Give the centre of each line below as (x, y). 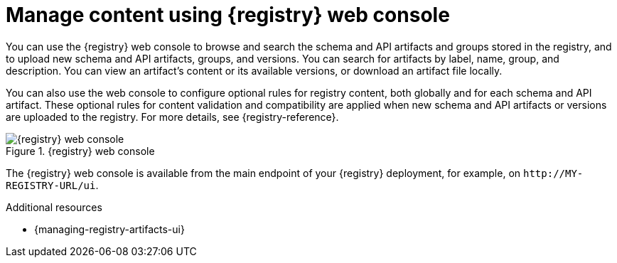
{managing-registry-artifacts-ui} (109, 229)
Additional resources (54, 207)
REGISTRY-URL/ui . (52, 185)
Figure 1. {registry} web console (80, 151)
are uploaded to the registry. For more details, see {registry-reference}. (172, 117)
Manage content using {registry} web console (228, 15)
